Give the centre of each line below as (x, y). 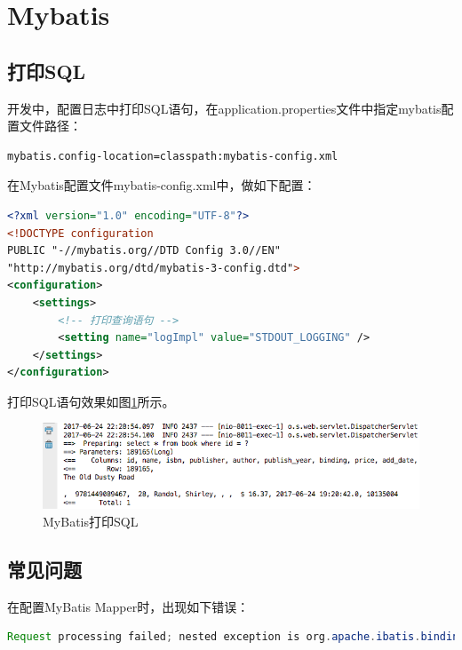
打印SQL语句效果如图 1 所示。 (91, 401)
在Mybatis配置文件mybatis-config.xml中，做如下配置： (162, 185)
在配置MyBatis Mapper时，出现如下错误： (128, 606)
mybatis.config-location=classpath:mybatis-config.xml (173, 156)
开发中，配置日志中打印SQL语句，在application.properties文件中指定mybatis (224, 108)
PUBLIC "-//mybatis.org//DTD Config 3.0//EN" (144, 251)
